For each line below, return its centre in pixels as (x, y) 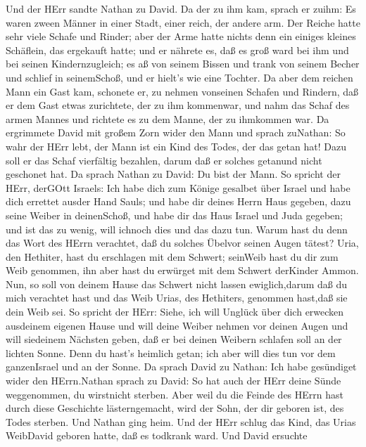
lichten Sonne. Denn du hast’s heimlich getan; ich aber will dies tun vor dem (171, 352)
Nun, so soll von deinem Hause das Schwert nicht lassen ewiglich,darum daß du (177, 284)
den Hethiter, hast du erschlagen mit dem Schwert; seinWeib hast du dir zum (172, 256)
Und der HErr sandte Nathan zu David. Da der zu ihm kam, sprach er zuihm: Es (181, 8)
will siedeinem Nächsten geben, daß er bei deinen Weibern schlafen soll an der (174, 339)
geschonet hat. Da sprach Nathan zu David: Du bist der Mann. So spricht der (173, 174)
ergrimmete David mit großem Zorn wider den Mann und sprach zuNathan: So (176, 132)
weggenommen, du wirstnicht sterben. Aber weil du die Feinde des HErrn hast (175, 394)
